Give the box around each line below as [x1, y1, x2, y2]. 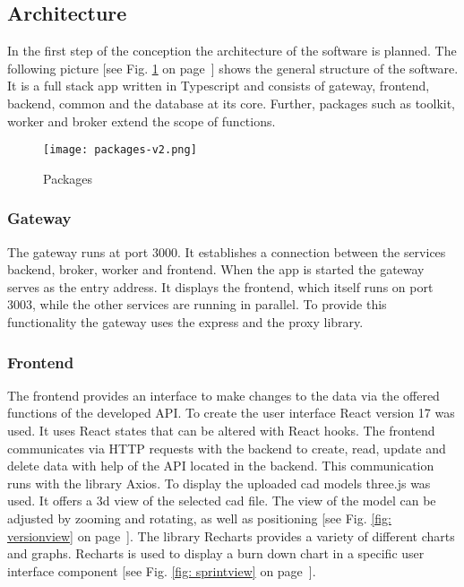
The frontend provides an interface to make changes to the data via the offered [7, 385, 440, 404]
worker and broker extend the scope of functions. [7, 111, 276, 130]
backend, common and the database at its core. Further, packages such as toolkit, [7, 93, 456, 112]
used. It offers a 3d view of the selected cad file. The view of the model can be [7, 491, 436, 510]
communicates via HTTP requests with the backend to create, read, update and [7, 438, 446, 457]
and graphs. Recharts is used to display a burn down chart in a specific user [7, 544, 425, 563]
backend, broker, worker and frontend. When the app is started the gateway [7, 260, 425, 279]
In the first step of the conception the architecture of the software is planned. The [7, 41, 457, 60]
